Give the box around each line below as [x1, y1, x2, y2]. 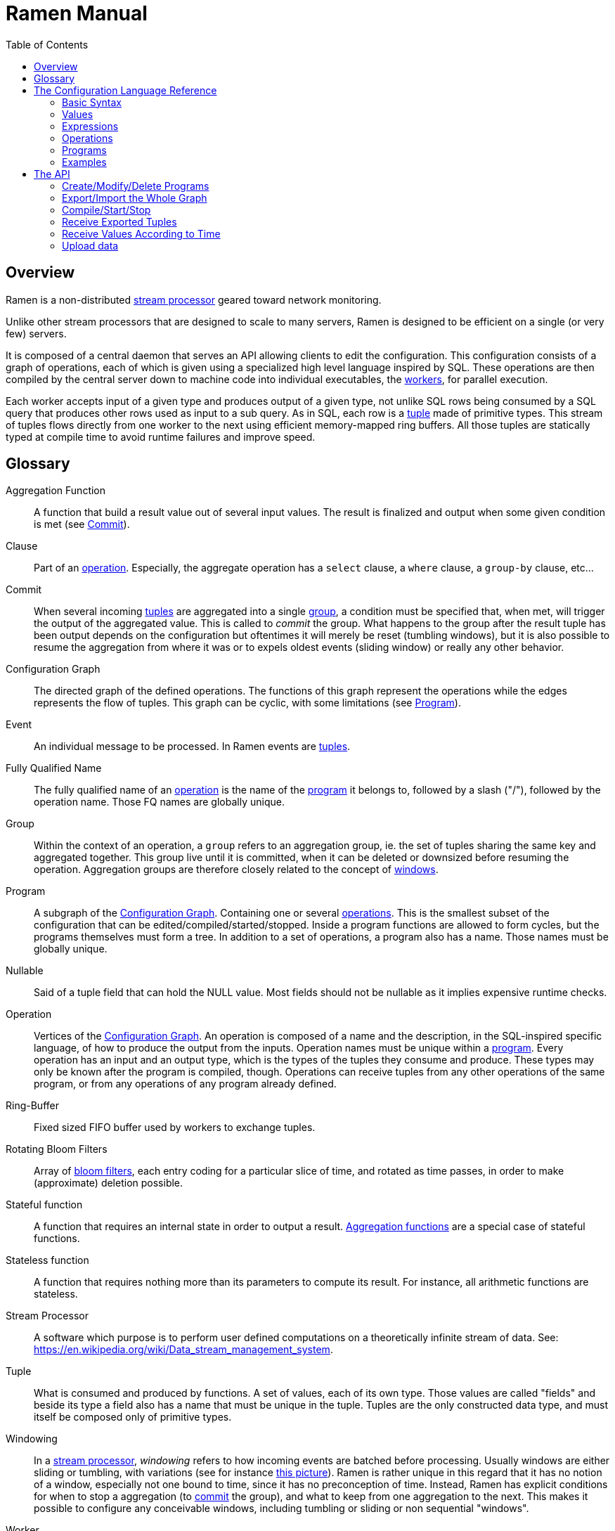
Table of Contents [6, 38, 89, 51]
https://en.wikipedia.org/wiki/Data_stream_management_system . [34, 1343, 333, 1356]
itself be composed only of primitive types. [34, 1411, 232, 1423]
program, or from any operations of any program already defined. [34, 1078, 337, 1090]
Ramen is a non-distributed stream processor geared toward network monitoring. [6, 293, 382, 306]
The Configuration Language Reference [34, 84, 217, 96]
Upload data [62, 239, 119, 252]
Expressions [62, 119, 119, 132]
